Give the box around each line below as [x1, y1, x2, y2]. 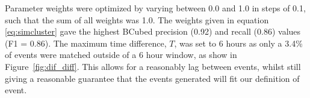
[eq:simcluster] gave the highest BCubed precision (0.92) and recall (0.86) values [5, 25, 301, 38]
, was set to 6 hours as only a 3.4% [174, 36, 303, 49]
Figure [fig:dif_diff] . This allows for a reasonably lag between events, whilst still [5, 60, 301, 72]
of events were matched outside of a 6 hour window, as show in [5, 48, 237, 61]
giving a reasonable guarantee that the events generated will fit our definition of [5, 72, 300, 84]
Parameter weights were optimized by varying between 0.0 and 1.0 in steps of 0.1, [5, 2, 306, 14]
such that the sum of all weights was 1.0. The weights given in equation [5, 13, 269, 26]
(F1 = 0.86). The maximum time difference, [5, 36, 167, 49]
